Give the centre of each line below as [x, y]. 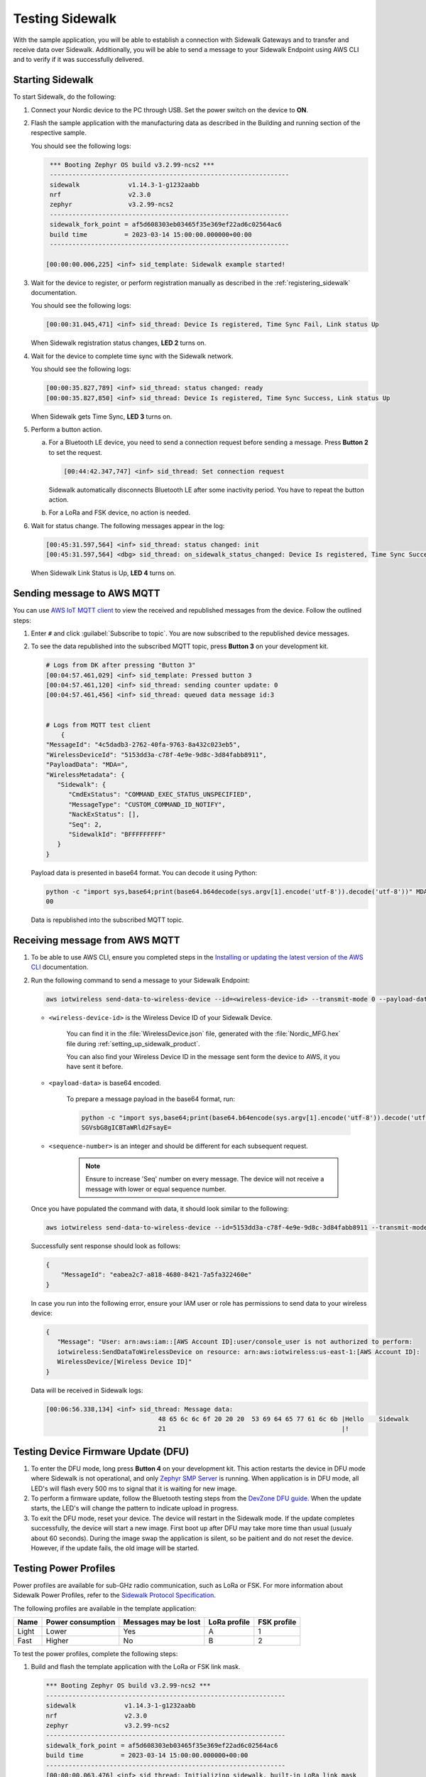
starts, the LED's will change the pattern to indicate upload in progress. [135, 1508]
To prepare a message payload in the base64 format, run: [151, 1099]
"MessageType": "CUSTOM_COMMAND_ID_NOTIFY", [147, 804]
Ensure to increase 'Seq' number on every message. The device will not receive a [205, 1179]
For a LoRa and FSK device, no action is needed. [120, 512]
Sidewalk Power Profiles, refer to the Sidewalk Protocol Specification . [115, 1595]
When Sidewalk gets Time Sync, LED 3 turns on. [102, 417]
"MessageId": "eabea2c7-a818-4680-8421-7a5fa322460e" [156, 1275]
